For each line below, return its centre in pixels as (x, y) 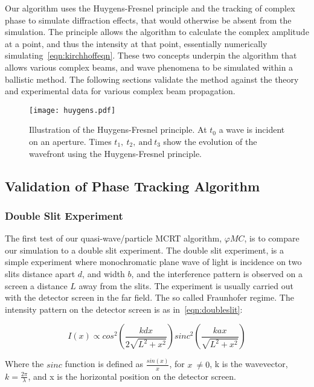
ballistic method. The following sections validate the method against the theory (152, 79)
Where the (24, 364)
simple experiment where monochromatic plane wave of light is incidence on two (153, 262)
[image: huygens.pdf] (72, 110)
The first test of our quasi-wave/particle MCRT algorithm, (114, 238)
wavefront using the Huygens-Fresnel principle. (116, 153)
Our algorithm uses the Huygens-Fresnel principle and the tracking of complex (150, 8)
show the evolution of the (210, 141)
